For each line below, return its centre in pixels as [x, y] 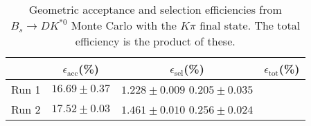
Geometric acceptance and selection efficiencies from [155, 9]
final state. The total [250, 25]
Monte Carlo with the [124, 25]
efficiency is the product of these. [155, 41]
